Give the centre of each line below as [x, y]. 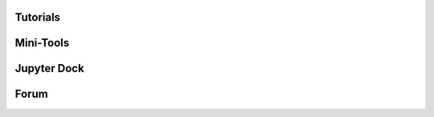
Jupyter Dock [49, 69]
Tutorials [37, 17]
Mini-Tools [42, 43]
